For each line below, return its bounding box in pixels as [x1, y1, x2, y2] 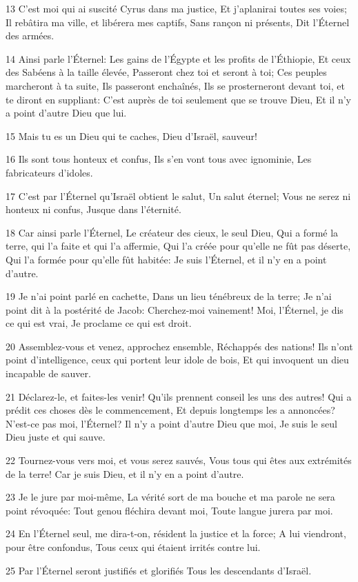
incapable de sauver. [6, 366, 91, 381]
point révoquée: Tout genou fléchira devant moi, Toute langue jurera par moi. [6, 503, 333, 517]
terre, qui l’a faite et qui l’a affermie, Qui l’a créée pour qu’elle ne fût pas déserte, [6, 239, 351, 253]
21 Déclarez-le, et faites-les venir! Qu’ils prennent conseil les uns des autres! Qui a [6, 389, 352, 403]
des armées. [6, 28, 54, 43]
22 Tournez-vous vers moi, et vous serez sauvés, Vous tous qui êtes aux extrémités [6, 453, 352, 468]
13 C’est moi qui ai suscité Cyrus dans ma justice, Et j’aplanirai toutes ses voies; [6, 1, 347, 15]
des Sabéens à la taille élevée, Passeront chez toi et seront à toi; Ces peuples [6, 65, 327, 79]
